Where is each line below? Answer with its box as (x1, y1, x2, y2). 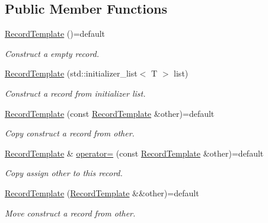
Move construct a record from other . (5, 206, 136, 219)
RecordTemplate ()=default (5, 27, 106, 40)
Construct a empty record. (5, 47, 100, 59)
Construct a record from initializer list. (5, 87, 146, 99)
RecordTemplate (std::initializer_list (5, 67, 138, 79)
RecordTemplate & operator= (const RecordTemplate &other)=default (5, 146, 264, 159)
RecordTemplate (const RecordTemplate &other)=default (5, 107, 215, 119)
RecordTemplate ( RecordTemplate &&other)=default (5, 186, 199, 199)
